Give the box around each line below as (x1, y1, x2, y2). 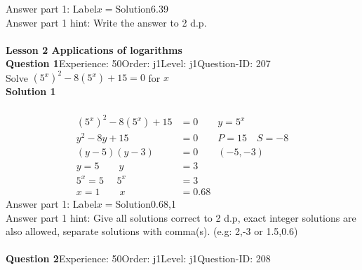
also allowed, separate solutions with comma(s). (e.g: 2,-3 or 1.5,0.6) (6, 224, 298, 239)
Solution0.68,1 (115, 196, 176, 211)
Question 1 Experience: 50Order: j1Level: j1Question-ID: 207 (6, 56, 271, 71)
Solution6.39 (115, 1, 169, 15)
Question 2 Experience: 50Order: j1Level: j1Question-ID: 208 (6, 251, 271, 266)
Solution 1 (6, 84, 56, 99)
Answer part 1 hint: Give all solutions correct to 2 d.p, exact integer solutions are (6, 210, 356, 225)
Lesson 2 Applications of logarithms (6, 42, 182, 57)
